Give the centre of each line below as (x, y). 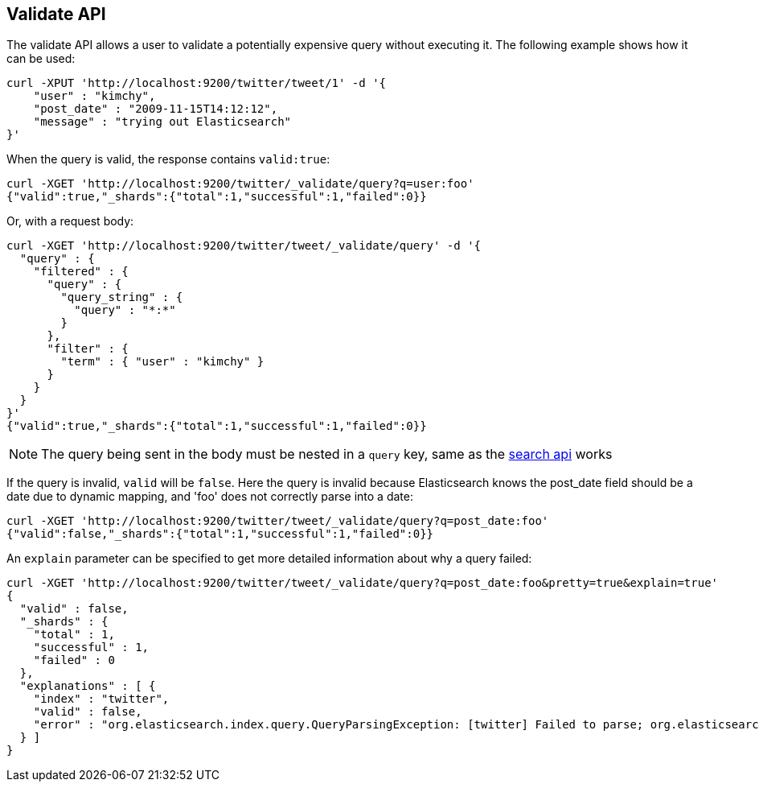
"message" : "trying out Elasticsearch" (162, 122)
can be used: (41, 59)
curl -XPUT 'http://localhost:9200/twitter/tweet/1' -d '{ (197, 83)
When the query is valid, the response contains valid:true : (168, 159)
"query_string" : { (122, 297)
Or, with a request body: (70, 221)
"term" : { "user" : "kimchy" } (162, 362)
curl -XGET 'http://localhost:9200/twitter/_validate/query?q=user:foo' (240, 184)
